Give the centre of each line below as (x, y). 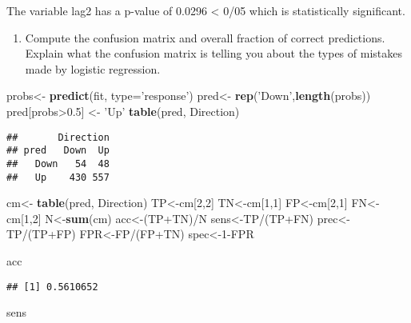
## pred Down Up (58, 151)
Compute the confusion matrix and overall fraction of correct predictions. (205, 37)
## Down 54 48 (58, 163)
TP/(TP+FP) (41, 234)
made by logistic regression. (93, 68)
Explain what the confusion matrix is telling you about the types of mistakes (213, 53)
